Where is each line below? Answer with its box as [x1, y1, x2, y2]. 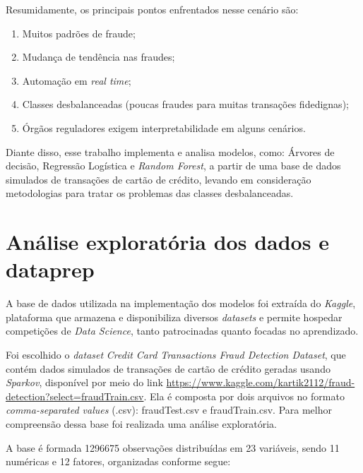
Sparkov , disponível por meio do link [6, 375, 163, 390]
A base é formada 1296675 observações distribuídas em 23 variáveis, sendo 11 [6, 440, 340, 455]
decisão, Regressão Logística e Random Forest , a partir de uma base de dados [6, 158, 341, 173]
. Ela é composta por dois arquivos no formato [143, 388, 345, 403]
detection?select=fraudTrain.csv [6, 388, 144, 403]
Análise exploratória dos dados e [6, 227, 329, 256]
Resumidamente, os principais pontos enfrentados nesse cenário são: [6, 2, 299, 16]
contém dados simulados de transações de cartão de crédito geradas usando [6, 361, 331, 376]
